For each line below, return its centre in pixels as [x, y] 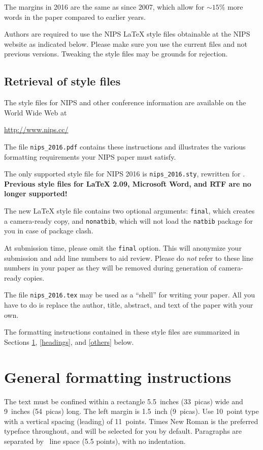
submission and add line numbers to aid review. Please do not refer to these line [129, 258]
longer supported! [36, 193]
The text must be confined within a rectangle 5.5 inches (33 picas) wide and [124, 401]
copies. [34, 277]
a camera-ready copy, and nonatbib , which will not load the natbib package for [129, 220]
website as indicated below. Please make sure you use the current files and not [126, 43]
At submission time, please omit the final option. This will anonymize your [123, 247]
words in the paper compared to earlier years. [75, 17]
